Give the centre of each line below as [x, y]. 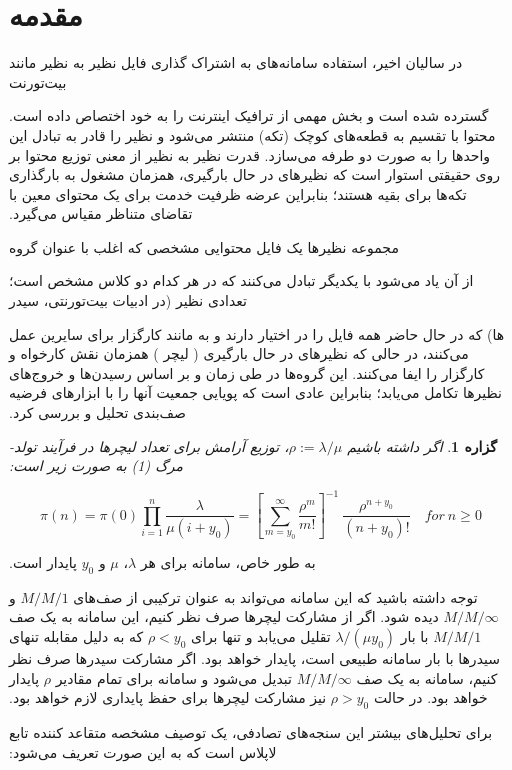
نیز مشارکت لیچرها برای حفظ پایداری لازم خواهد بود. [168, 697]
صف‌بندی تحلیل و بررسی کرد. [97, 412]
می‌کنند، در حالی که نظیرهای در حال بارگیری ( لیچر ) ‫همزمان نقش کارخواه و [239, 353]
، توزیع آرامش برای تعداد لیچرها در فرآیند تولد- [149, 445]
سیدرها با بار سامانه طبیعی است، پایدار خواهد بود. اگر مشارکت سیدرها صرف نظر [254, 658]
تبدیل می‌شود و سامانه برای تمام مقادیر [173, 677]
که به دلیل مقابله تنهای [76, 636]
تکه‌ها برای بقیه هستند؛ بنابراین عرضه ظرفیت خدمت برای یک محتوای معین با [238, 193]
